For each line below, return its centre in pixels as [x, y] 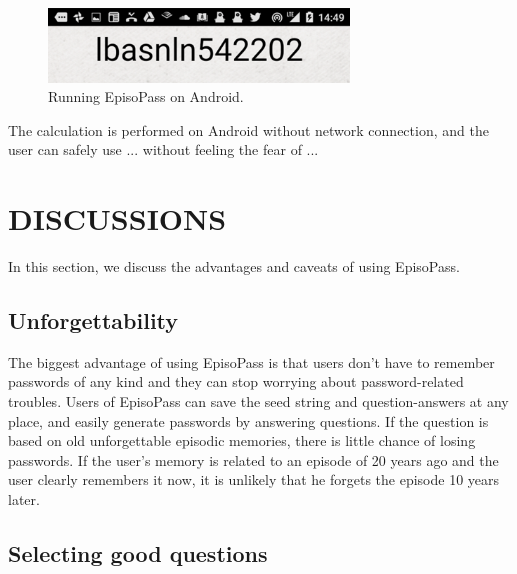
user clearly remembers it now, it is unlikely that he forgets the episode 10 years [254, 479]
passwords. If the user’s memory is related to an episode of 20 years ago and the [253, 459]
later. [24, 498]
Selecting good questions [138, 552]
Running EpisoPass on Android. [146, 96]
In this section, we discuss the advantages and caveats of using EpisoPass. [234, 266]
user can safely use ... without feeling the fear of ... [163, 149]
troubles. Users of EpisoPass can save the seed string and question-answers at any [258, 401]
